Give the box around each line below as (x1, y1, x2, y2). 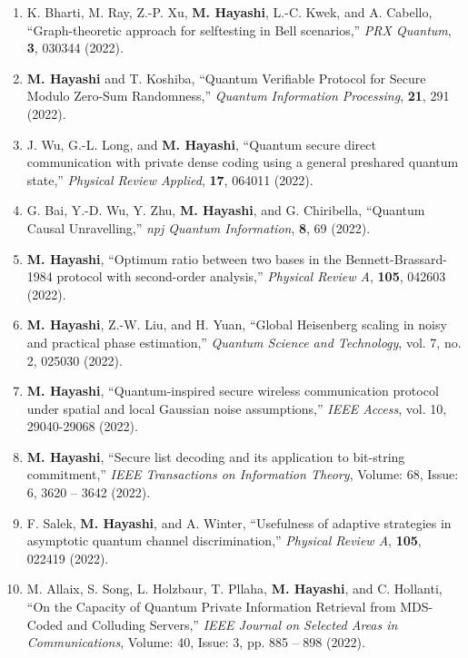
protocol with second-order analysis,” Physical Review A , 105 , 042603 (56, 267, 446, 286)
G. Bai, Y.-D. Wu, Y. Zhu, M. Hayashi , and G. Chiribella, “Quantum (26, 201, 425, 220)
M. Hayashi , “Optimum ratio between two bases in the (26, 249, 342, 268)
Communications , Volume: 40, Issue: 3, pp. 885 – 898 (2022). (26, 633, 365, 652)
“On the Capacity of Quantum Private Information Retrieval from (26, 597, 396, 616)
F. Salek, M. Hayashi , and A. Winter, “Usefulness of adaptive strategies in (26, 513, 452, 532)
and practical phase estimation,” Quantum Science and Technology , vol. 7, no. (26, 332, 462, 351)
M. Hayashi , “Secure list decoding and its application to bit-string (26, 447, 405, 466)
